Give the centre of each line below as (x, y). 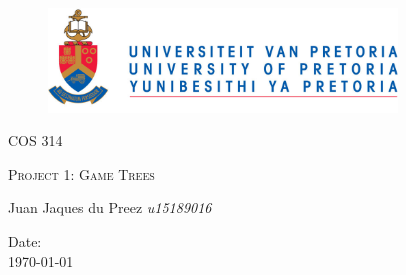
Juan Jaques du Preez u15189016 (110, 207)
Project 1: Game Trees (81, 173)
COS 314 (35, 140)
